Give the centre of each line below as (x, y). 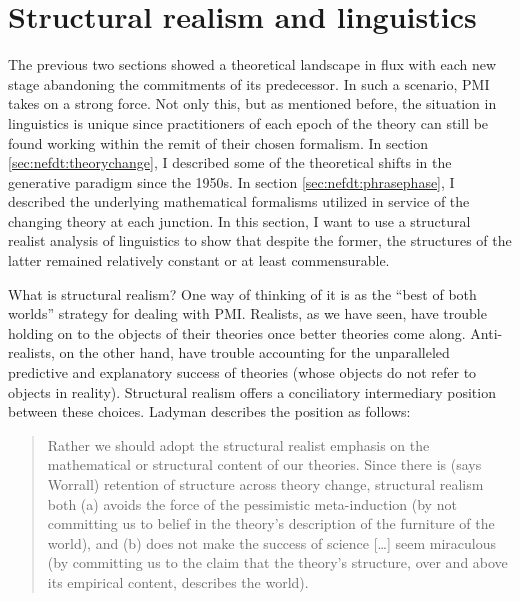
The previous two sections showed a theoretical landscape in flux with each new (252, 64)
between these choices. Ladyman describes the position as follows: (209, 411)
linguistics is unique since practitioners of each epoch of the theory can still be (248, 122)
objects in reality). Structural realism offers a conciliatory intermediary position (252, 391)
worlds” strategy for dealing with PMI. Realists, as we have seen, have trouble (247, 313)
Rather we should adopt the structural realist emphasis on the (238, 444)
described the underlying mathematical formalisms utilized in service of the (239, 201)
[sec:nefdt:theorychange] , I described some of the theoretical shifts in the (230, 162)
